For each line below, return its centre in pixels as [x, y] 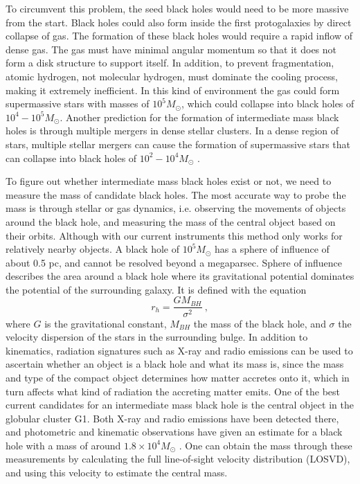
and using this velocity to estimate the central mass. [117, 473]
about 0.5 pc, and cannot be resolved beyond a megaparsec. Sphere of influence [174, 262]
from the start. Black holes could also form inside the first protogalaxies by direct [179, 22]
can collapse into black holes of [71, 158]
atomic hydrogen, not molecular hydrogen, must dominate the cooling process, [172, 76]
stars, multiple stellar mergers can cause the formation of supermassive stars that [178, 144]
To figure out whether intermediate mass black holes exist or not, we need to [169, 181]
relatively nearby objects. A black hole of [92, 249]
